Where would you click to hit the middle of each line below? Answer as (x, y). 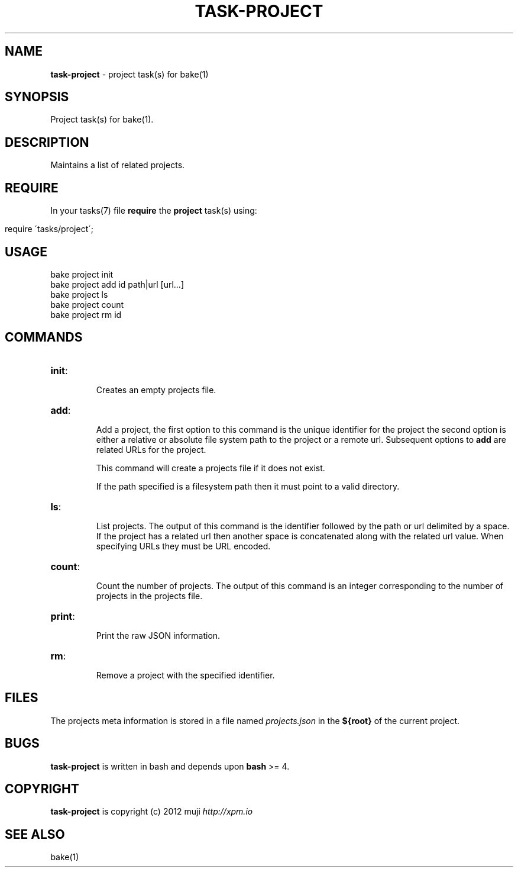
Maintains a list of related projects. (118, 165)
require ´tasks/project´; (49, 229)
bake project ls (79, 294)
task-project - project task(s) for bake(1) (129, 74)
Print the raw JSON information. (158, 635)
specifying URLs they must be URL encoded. (183, 546)
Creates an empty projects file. (156, 390)
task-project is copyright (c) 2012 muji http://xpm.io (152, 812)
